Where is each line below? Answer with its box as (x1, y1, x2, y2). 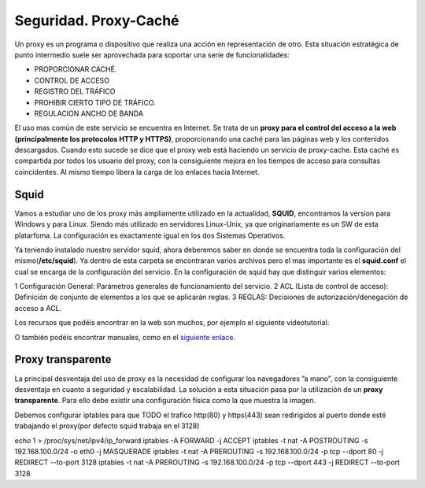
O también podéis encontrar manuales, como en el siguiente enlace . (14, 332, 236, 342)
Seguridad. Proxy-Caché (14, 12, 180, 29)
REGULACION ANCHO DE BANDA (34, 109, 144, 118)
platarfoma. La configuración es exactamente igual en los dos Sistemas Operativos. (14, 231, 286, 240)
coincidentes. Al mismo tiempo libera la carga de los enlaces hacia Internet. (14, 167, 260, 176)
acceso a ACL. (14, 303, 62, 312)
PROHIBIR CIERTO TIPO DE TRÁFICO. (34, 98, 157, 107)
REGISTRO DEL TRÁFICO (34, 87, 116, 96)
